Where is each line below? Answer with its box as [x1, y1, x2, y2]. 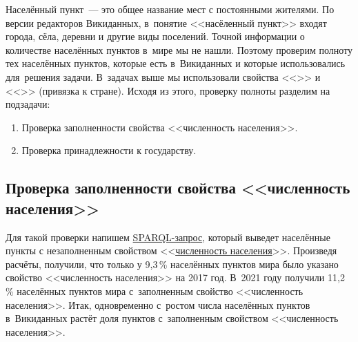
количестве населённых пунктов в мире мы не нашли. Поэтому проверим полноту [6, 42, 353, 57]
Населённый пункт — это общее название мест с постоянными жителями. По [6, 2, 335, 16]
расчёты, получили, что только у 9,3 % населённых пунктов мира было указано [6, 256, 339, 271]
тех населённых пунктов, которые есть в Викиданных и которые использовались [6, 56, 346, 70]
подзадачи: [6, 97, 50, 111]
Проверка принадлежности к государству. [21, 143, 197, 158]
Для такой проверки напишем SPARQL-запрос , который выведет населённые [6, 229, 330, 244]
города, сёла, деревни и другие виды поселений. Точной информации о [6, 29, 305, 44]
